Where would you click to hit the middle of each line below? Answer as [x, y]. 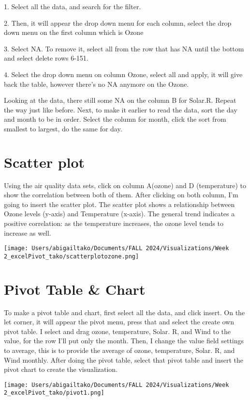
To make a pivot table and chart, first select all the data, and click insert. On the [125, 312]
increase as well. [28, 232]
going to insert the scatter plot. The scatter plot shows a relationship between [119, 204]
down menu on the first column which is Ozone [74, 32]
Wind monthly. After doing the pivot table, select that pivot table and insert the [124, 360]
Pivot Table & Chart [75, 289]
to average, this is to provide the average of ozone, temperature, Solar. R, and [119, 350]
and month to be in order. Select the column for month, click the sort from [115, 119]
